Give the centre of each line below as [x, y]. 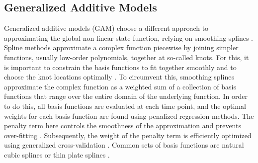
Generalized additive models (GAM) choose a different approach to [106, 28]
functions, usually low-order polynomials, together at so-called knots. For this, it [127, 57]
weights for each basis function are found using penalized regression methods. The [129, 116]
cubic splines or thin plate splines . [57, 154]
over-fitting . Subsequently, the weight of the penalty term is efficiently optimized [128, 135]
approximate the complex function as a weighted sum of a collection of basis [120, 86]
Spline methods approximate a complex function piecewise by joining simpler [121, 47]
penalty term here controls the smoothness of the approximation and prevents [123, 125]
